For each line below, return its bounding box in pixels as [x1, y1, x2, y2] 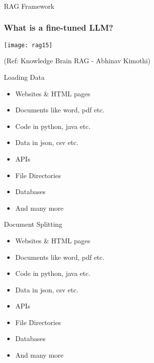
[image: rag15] [4, 41, 53, 49]
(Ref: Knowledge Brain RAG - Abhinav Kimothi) [4, 55, 151, 66]
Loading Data [4, 72, 45, 82]
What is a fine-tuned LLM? [4, 21, 113, 34]
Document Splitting [4, 219, 62, 229]
